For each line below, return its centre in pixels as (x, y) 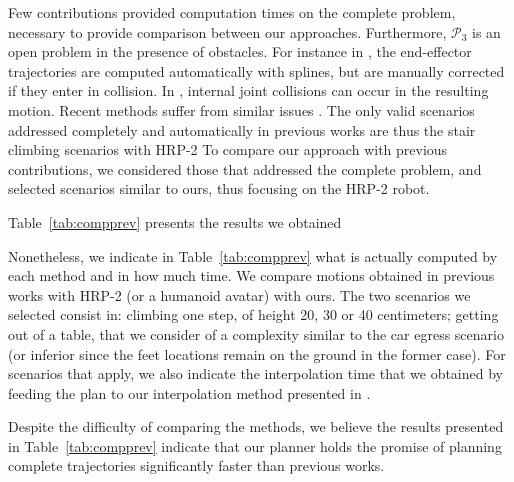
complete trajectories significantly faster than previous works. (196, 465)
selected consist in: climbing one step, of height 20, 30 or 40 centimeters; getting (253, 314)
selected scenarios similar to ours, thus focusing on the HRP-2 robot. (219, 188)
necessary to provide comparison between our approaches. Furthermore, (227, 31)
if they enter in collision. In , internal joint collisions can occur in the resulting (248, 90)
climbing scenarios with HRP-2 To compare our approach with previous (228, 149)
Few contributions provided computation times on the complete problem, (232, 12)
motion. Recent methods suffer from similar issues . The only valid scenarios (241, 109)
